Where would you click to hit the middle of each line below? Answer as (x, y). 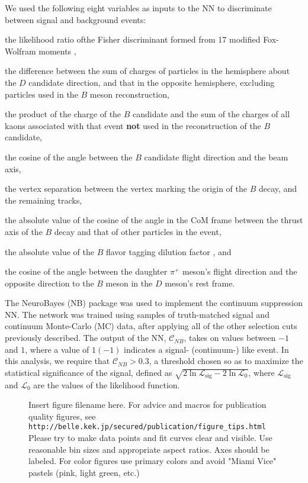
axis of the (24, 231)
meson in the (129, 283)
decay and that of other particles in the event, (138, 231)
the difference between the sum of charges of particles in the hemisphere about (147, 71)
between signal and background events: (76, 19)
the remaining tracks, (44, 200)
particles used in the (41, 94)
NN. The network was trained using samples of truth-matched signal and (137, 314)
